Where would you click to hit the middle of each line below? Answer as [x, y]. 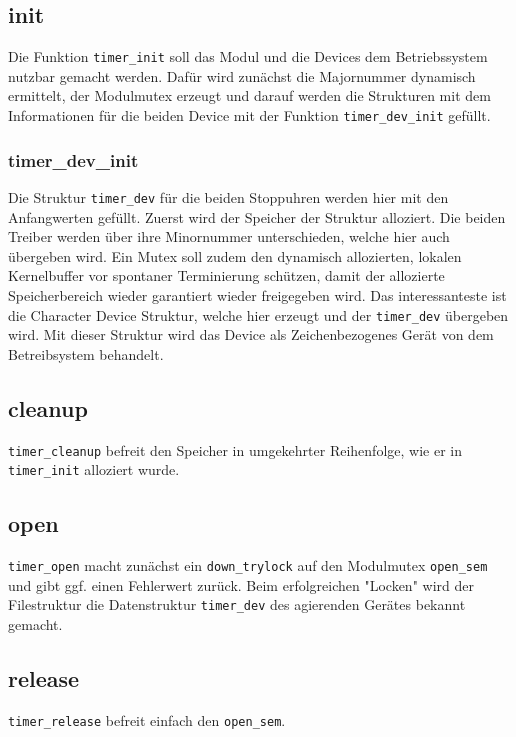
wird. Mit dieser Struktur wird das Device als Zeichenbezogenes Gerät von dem [251, 334]
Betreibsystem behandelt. [86, 353]
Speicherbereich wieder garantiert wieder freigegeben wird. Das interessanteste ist [257, 294]
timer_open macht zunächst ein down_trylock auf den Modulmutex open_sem [248, 565]
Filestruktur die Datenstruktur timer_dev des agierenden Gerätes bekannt [237, 604]
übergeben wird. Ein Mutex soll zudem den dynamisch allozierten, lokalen [235, 255]
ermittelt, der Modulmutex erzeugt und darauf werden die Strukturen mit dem [249, 95]
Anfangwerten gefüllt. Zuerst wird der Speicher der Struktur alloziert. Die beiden [257, 216]
